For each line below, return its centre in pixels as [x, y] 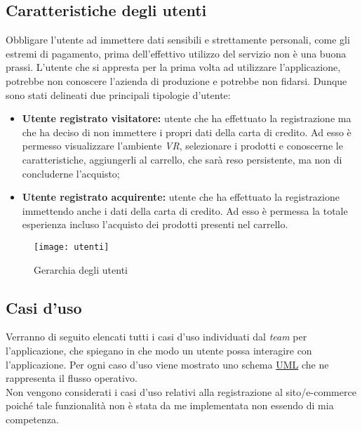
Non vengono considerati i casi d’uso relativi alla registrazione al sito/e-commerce [181, 391]
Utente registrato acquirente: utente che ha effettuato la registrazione [181, 197]
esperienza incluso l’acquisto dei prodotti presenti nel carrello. [155, 224]
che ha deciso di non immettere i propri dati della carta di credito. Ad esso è [187, 132]
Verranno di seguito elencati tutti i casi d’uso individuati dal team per [156, 337]
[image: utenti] [72, 247]
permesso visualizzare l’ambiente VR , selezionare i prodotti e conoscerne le [182, 146]
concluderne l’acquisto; [71, 173]
